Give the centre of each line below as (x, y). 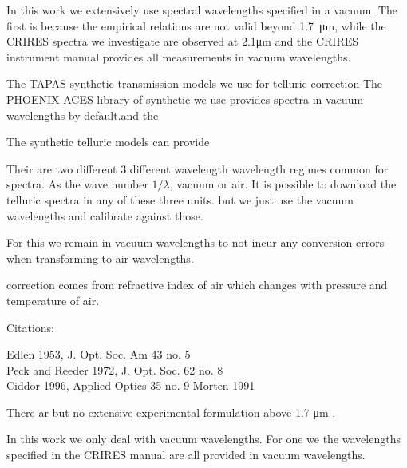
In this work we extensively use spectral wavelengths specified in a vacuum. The (202, 10)
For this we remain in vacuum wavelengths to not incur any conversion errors (196, 242)
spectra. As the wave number (77, 184)
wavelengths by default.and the (83, 115)
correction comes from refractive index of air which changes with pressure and (197, 285)
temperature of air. (53, 300)
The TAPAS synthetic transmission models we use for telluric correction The (194, 83)
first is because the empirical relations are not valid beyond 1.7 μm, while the (196, 25)
